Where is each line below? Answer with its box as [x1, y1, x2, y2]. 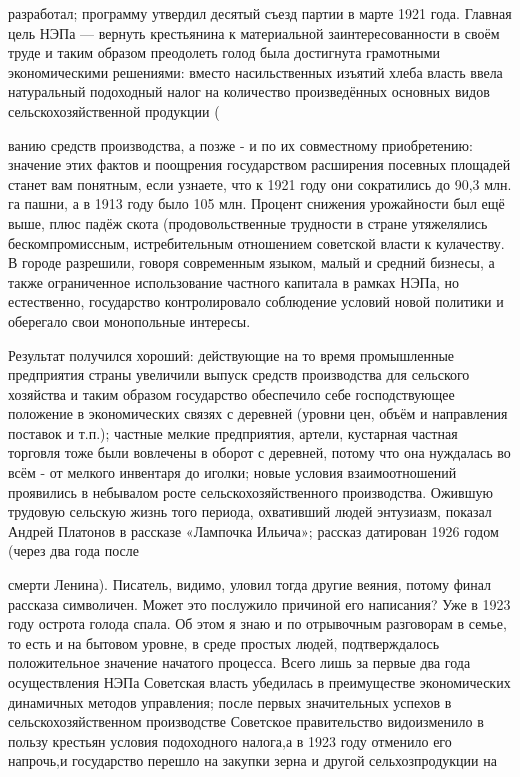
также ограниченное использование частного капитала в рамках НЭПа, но [8, 271, 459, 292]
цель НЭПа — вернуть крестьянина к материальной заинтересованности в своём [8, 22, 500, 43]
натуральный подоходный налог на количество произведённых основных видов [8, 81, 490, 102]
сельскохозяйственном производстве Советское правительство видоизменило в [8, 711, 484, 732]
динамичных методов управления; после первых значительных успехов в [8, 691, 452, 712]
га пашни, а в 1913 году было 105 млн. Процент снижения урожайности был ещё [8, 193, 505, 214]
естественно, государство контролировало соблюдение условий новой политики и [8, 291, 504, 312]
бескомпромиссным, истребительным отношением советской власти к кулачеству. [8, 232, 505, 253]
